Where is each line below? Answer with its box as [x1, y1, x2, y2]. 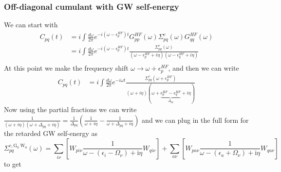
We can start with [4, 19, 58, 30]
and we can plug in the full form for [142, 115, 249, 125]
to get [4, 158, 21, 169]
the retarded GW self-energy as [4, 128, 98, 138]
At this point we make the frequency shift [4, 63, 129, 73]
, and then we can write [168, 63, 239, 73]
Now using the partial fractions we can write [4, 104, 137, 115]
